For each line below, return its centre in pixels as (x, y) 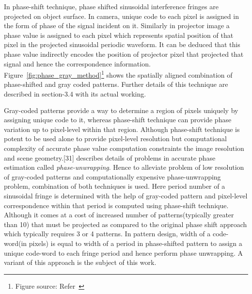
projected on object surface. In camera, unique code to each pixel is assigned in (121, 16)
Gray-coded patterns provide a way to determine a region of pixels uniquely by (121, 110)
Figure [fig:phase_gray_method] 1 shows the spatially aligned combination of (118, 74)
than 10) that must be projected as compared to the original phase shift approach (126, 224)
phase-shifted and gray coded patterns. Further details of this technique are (116, 84)
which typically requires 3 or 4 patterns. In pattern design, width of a (107, 234)
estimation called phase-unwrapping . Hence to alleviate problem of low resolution (124, 167)
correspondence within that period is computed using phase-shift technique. (116, 205)
